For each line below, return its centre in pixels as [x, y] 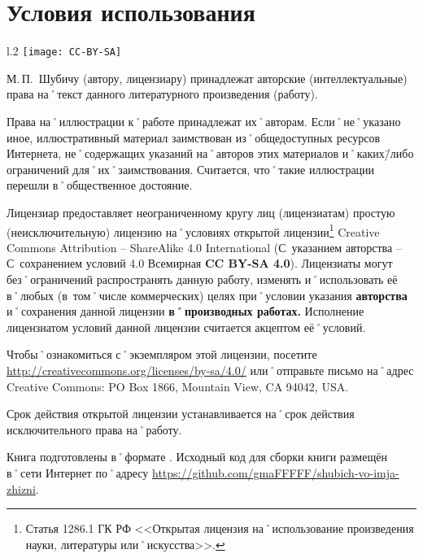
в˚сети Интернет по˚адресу [78, 472]
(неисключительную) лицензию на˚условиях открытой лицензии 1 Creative [193, 230]
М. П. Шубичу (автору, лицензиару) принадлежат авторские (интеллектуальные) [207, 78]
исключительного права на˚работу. [94, 429]
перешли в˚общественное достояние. [100, 185]
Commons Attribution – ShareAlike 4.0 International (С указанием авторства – [204, 247]
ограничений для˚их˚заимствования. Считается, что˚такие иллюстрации [191, 169]
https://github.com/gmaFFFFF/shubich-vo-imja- [276, 472]
